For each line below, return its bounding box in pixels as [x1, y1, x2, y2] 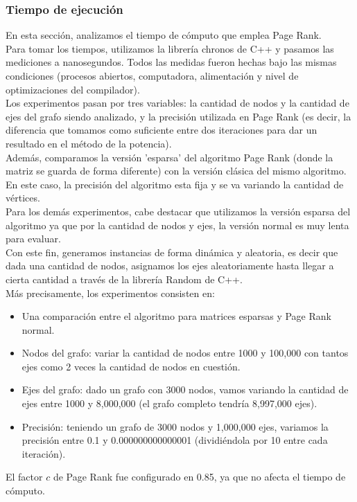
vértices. [6, 190, 40, 205]
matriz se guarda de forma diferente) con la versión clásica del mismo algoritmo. [6, 163, 347, 178]
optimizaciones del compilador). [6, 82, 140, 96]
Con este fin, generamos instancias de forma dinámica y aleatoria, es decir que [6, 244, 338, 259]
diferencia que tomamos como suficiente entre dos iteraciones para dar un [6, 123, 317, 137]
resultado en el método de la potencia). [6, 136, 172, 150]
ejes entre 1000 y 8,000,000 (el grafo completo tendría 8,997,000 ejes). [21, 396, 317, 411]
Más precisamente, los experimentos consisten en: [6, 285, 215, 300]
